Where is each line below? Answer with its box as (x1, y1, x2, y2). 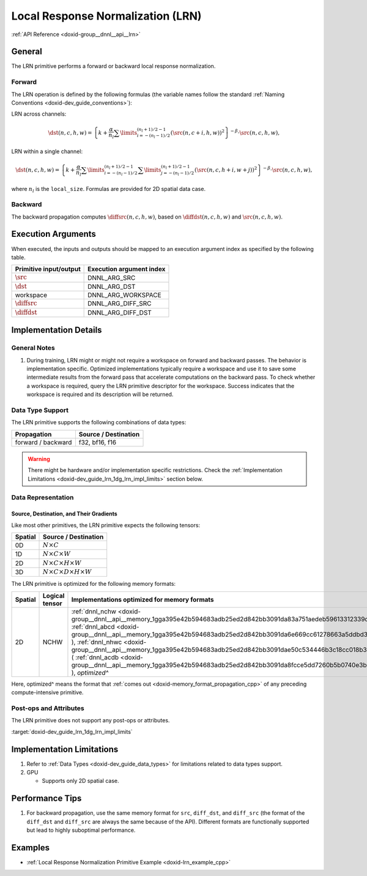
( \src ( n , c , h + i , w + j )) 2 (195, 165, 258, 173)
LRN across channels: (11, 110, 67, 118)
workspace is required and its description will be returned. (26, 391, 174, 398)
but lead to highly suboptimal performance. (26, 826, 136, 834)
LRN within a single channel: (11, 148, 83, 155)
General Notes (11, 343, 55, 352)
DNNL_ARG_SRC (87, 273, 136, 282)
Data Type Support (11, 406, 69, 414)
